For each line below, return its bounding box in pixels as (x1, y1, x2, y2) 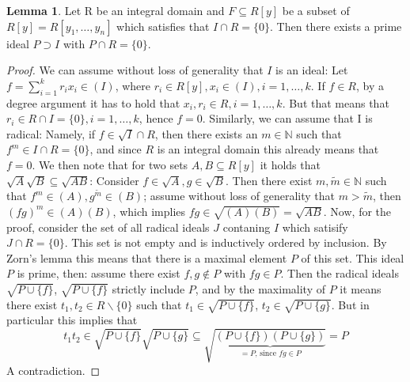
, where (115, 77, 151, 93)
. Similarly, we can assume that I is (202, 110, 373, 127)
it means (340, 280, 382, 297)
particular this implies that (6, 312, 138, 328)
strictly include (112, 280, 185, 297)
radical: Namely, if (6, 125, 96, 142)
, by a (355, 77, 384, 93)
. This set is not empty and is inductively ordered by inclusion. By (64, 234, 387, 251)
